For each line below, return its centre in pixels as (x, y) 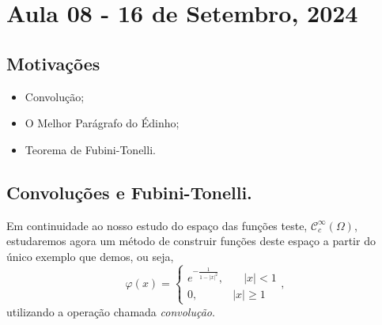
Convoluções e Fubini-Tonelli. (129, 192)
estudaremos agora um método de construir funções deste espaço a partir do (191, 241)
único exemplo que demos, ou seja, (90, 256)
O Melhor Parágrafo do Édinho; (102, 123)
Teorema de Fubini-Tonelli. (90, 149)
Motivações (53, 63)
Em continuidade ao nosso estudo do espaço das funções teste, (157, 225)
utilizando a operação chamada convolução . (111, 311)
